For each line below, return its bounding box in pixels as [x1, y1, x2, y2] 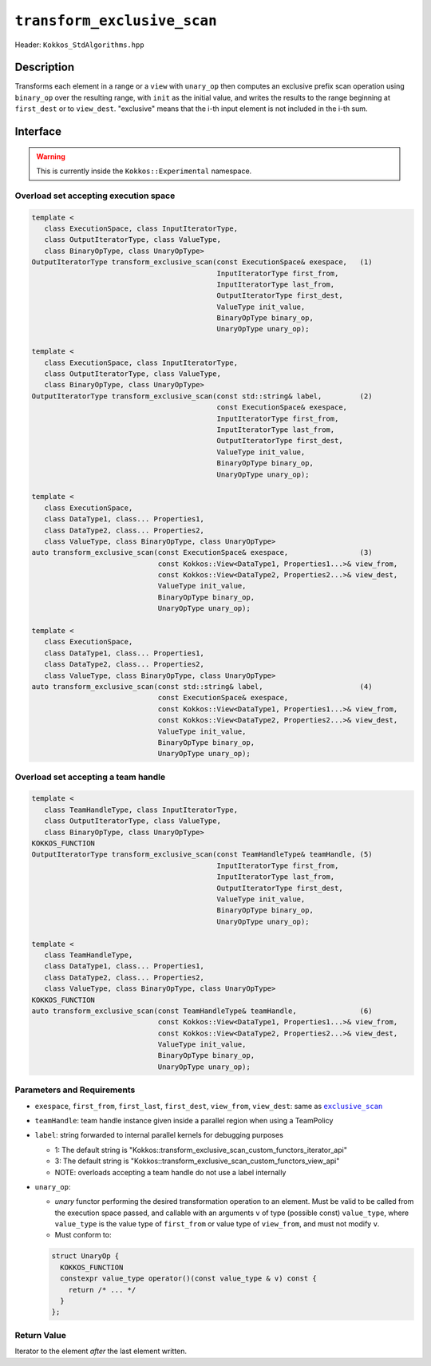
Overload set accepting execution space [14, 190, 176, 201]
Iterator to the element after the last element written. [14, 1346, 188, 1356]
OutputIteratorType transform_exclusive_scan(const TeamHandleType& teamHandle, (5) [31, 850, 373, 859]
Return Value [14, 1329, 67, 1340]
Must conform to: [54, 1230, 112, 1240]
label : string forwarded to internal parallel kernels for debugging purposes [34, 1130, 283, 1140]
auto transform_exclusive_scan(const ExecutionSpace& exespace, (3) [31, 548, 373, 557]
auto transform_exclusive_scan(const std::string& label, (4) [31, 682, 373, 691]
